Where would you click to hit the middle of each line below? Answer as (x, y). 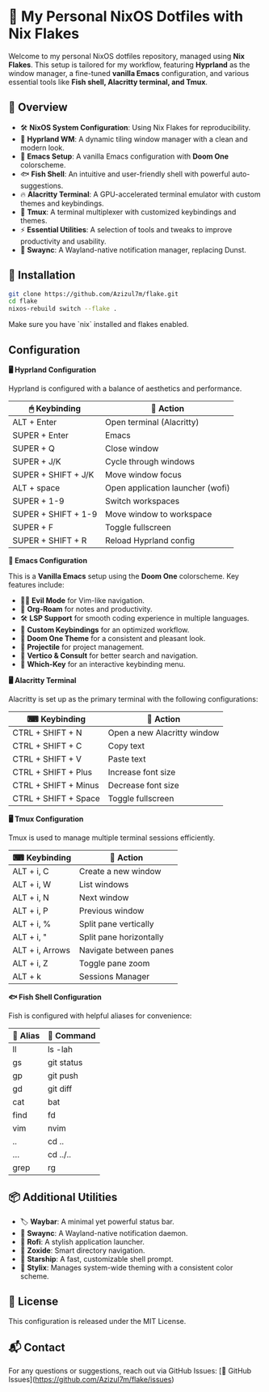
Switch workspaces (142, 501)
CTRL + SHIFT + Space (57, 798)
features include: (36, 585)
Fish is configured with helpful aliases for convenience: (100, 1016)
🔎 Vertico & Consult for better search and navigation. (109, 656)
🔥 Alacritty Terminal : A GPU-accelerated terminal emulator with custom (140, 194)
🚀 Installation (42, 276)
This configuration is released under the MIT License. (97, 1321)
